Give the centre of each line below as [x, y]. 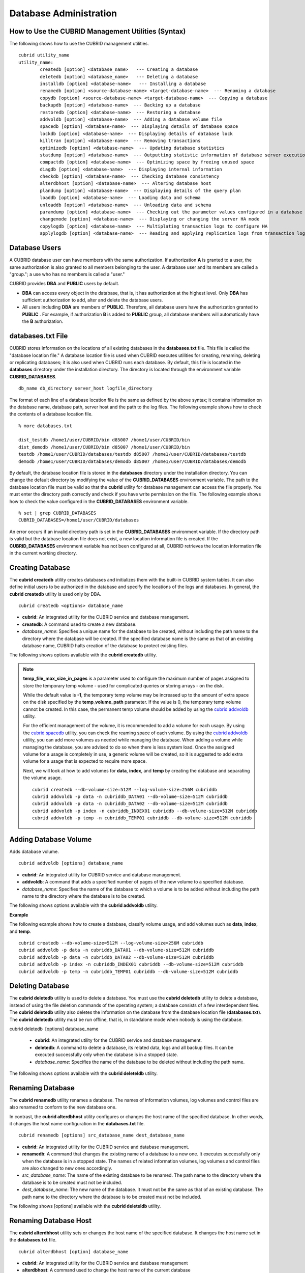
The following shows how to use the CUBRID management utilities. [79, 44]
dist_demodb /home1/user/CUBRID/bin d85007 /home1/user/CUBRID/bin [104, 447]
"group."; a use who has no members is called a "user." [67, 274]
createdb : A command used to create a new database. [79, 624]
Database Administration [63, 13]
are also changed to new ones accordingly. [67, 1168]
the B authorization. [43, 321]
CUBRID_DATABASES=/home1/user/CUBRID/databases [79, 520]
